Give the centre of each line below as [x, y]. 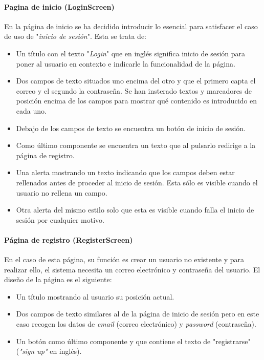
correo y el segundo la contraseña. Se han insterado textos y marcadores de [134, 90]
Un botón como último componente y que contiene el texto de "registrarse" [133, 341]
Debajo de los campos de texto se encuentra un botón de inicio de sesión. [131, 128]
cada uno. [31, 110]
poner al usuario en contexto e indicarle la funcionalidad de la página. [126, 63]
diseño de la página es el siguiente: [58, 279]
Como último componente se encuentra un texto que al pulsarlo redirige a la [136, 145]
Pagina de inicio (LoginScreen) [59, 6]
